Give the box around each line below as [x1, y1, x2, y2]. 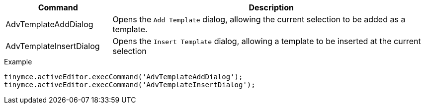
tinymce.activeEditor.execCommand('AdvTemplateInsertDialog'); [4, 81, 255, 89]
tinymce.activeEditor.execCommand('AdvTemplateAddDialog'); [4, 73, 243, 81]
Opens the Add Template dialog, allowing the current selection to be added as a [112, 14, 406, 24]
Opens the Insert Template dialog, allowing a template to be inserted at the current [112, 36, 421, 46]
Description [249, 2, 294, 12]
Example [4, 57, 32, 66]
